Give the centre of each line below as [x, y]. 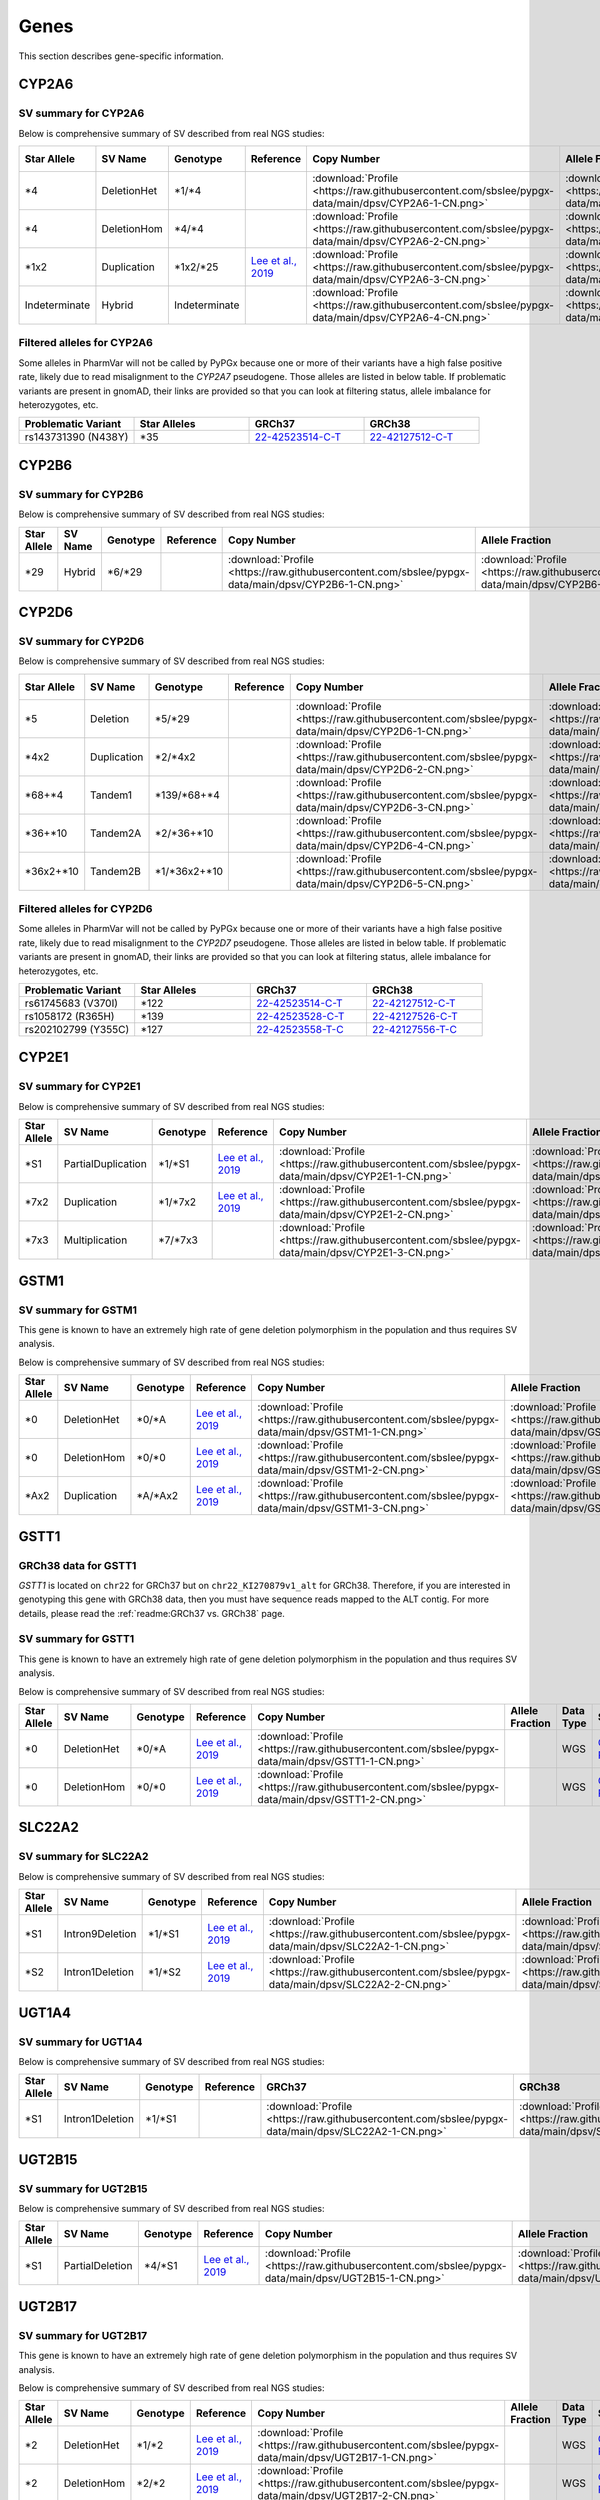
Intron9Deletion [100, 1934]
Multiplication [95, 1240]
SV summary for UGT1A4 [80, 2042]
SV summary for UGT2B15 [83, 2188]
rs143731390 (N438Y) [76, 437]
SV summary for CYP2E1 [79, 1087]
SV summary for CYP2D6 [81, 641]
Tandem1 [111, 795]
